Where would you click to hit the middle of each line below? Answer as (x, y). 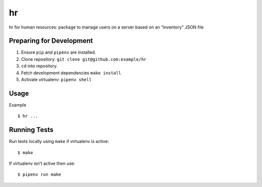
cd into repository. (39, 66)
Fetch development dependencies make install (71, 73)
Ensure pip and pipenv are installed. (59, 52)
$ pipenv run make (40, 175)
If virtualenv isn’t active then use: (42, 163)
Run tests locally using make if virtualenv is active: (59, 141)
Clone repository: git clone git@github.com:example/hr (84, 59)
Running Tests (31, 130)
